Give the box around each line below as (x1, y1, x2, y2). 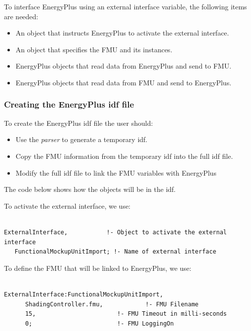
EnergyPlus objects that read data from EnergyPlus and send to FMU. (15, 61, 232, 71)
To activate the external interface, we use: (4, 200, 131, 211)
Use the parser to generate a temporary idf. (15, 134, 148, 145)
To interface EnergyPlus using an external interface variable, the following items (4, 1, 247, 11)
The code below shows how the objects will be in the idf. (4, 184, 176, 194)
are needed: (4, 11, 39, 21)
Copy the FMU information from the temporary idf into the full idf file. (15, 150, 233, 161)
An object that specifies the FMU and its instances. (15, 44, 172, 54)
